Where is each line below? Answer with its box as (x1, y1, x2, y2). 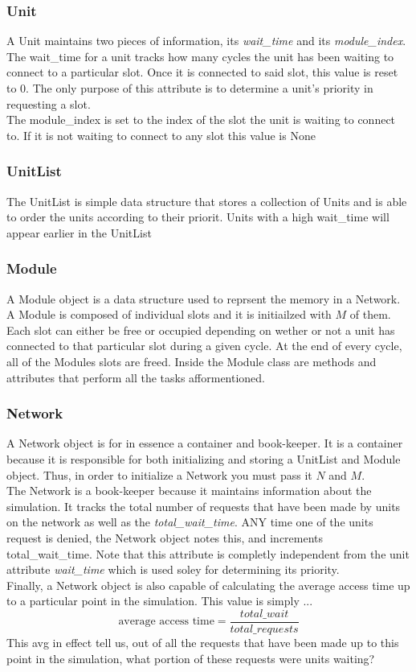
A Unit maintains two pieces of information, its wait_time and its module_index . (6, 32, 406, 49)
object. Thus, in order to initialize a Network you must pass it (6, 466, 312, 483)
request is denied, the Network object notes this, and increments (6, 529, 324, 546)
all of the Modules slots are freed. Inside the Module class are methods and (6, 352, 377, 369)
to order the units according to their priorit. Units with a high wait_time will (6, 208, 389, 225)
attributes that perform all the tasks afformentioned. (6, 369, 266, 385)
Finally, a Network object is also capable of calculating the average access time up (6, 576, 410, 593)
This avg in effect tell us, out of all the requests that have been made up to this (6, 633, 399, 650)
